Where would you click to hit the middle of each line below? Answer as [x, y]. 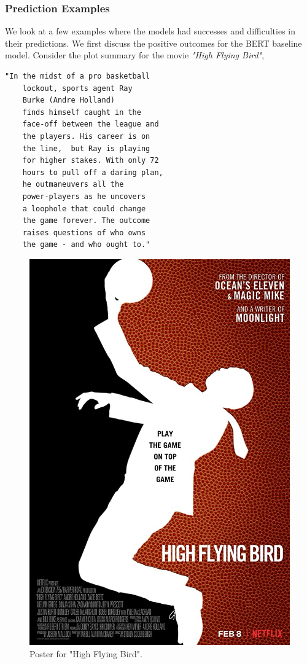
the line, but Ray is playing [86, 148]
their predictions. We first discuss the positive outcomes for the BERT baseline [153, 43]
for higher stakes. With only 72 [91, 161]
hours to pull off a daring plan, [93, 172]
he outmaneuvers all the [73, 185]
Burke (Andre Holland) [68, 100]
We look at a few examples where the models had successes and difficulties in [150, 31]
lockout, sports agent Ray [77, 88]
